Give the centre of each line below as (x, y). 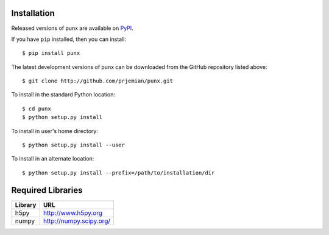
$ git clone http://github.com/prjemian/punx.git (98, 81)
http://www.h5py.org (73, 212)
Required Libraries (47, 190)
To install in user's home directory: (55, 131)
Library (26, 204)
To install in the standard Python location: (63, 95)
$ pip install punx (51, 53)
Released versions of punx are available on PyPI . (72, 28)
